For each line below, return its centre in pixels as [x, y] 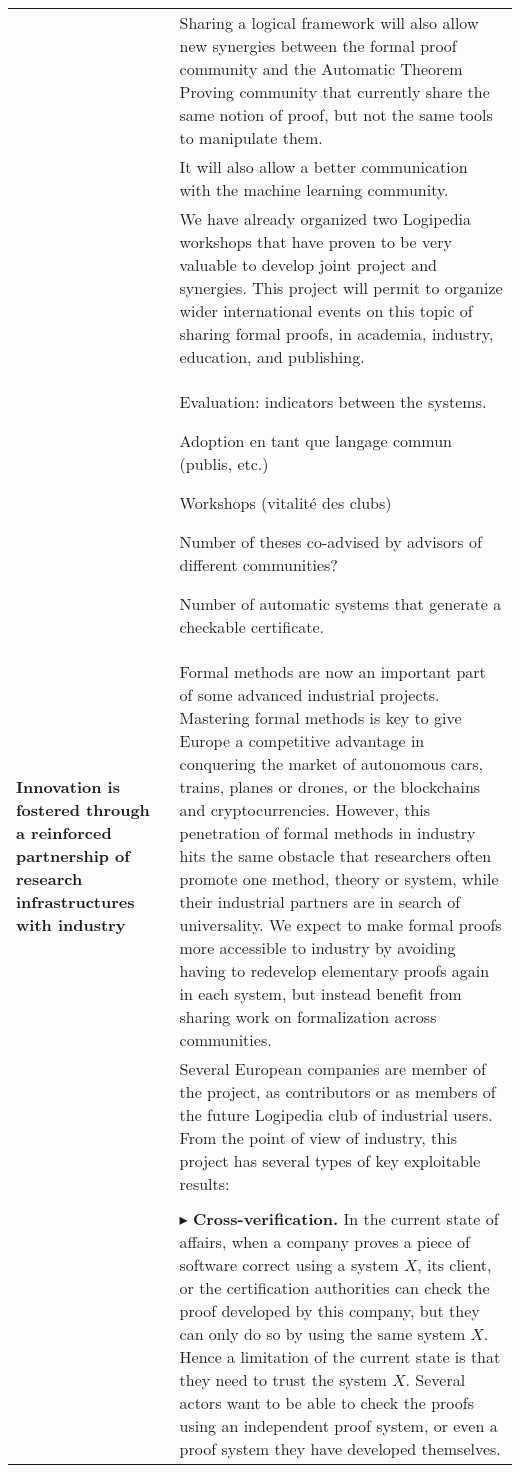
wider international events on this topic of [326, 310]
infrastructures [75, 901]
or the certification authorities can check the [334, 1287]
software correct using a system [289, 1264]
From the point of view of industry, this [318, 1137]
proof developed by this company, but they [329, 1310]
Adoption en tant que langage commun [315, 440]
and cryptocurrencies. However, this [305, 809]
